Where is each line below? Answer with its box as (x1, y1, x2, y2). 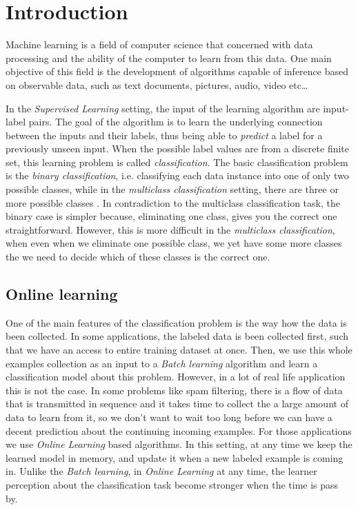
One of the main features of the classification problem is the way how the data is (6, 315, 347, 329)
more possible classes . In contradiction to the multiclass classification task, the (6, 195, 340, 210)
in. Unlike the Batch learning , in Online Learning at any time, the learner (6, 464, 317, 478)
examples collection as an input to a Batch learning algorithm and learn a (6, 356, 318, 370)
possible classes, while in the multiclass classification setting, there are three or (6, 182, 339, 196)
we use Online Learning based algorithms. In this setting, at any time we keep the (6, 437, 352, 451)
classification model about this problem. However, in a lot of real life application (6, 369, 346, 384)
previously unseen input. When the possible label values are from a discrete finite (6, 141, 350, 156)
